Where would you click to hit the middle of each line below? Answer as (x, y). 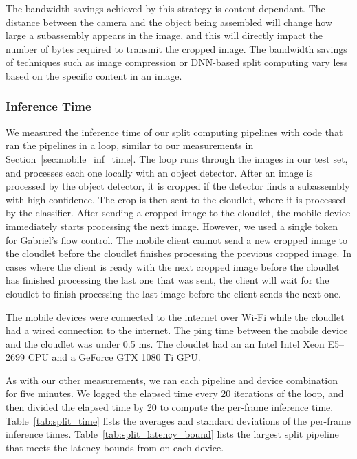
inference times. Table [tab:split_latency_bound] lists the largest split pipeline (172, 434)
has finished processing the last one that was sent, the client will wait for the (167, 280)
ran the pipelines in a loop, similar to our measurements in (130, 145)
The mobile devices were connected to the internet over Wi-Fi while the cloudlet (175, 316)
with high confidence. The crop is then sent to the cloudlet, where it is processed (176, 199)
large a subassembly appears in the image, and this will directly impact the (164, 35)
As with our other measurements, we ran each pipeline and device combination (172, 380)
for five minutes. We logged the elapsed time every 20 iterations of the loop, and (175, 393)
